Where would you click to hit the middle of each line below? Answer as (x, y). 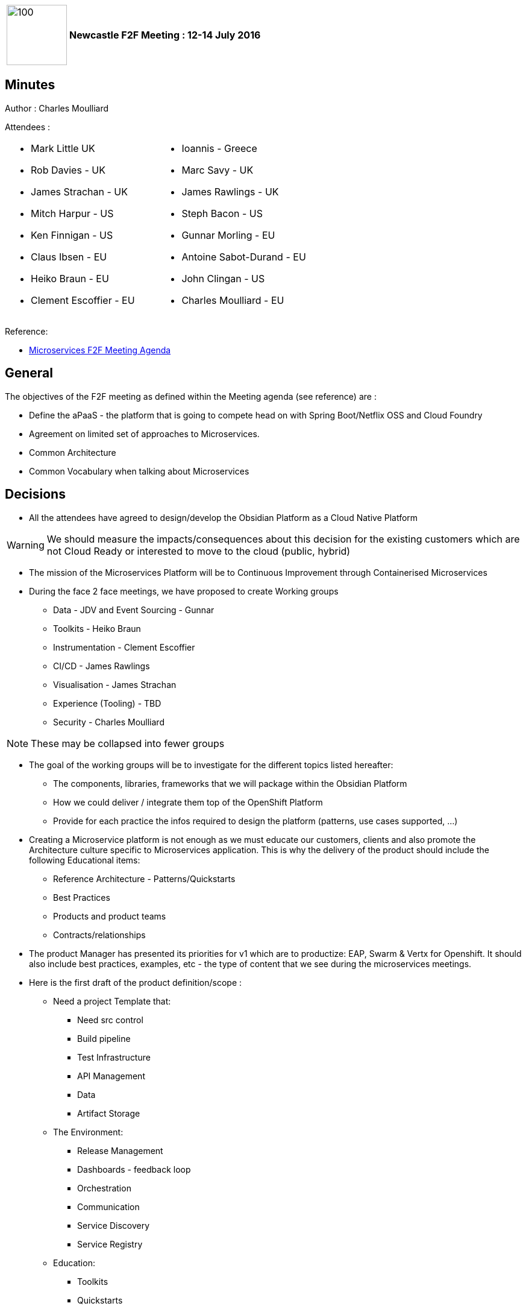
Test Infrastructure (114, 1057)
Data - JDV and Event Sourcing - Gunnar (134, 610)
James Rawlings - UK (230, 191)
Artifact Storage (109, 1113)
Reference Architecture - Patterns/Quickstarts (144, 878)
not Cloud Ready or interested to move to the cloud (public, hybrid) (199, 551)
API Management (111, 1076)
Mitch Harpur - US (72, 213)
